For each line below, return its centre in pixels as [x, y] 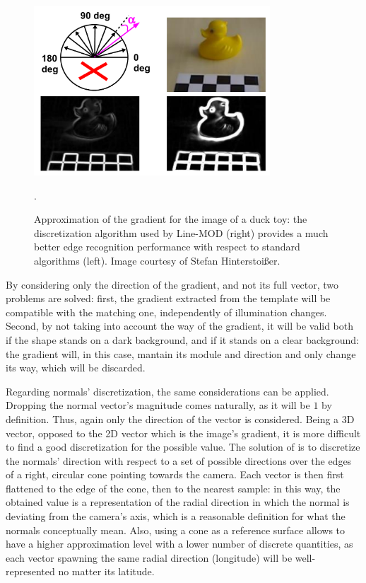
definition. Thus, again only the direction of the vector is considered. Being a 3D [180, 419]
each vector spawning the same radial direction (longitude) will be [149, 557]
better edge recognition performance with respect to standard [167, 247]
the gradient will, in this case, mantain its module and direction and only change [181, 353]
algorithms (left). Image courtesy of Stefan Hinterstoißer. [157, 260]
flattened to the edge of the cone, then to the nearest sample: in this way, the [173, 488]
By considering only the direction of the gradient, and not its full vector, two [172, 284]
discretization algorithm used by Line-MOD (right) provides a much [181, 232]
